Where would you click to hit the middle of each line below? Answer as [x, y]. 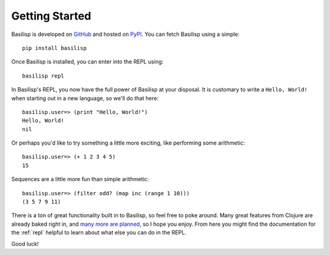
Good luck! [25, 243]
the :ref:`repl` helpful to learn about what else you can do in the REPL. [99, 232]
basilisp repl [43, 76]
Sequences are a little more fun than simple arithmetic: [80, 179]
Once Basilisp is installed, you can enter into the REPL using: [87, 62]
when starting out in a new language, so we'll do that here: [85, 98]
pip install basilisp [54, 48]
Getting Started [51, 16]
